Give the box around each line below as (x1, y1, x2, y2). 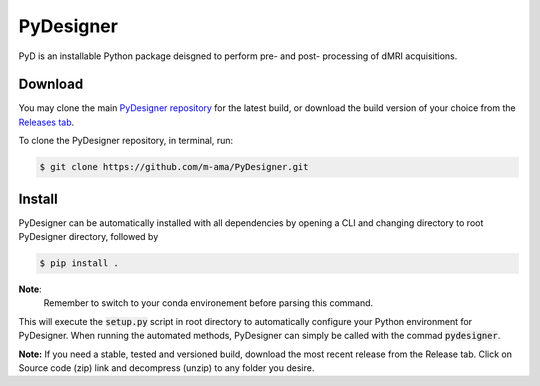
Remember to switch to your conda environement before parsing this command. (43, 297, 374, 309)
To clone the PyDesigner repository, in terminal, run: (18, 135, 234, 147)
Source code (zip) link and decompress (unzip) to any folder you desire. (18, 362, 315, 374)
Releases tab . (18, 116, 75, 128)
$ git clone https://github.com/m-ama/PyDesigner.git (39, 161, 309, 173)
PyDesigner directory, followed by (18, 231, 159, 243)
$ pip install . (39, 258, 120, 269)
